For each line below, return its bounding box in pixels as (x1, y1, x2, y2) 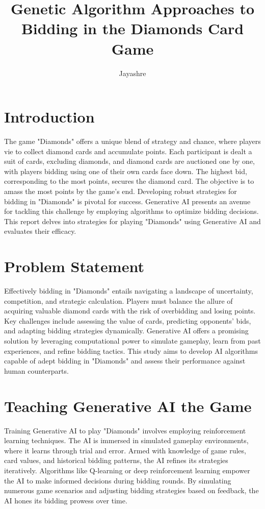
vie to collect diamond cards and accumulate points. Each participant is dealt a (4, 146, 252, 156)
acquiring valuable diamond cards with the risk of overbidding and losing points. (4, 305, 256, 316)
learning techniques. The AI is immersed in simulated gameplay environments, (4, 435, 249, 446)
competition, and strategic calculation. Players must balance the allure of (4, 295, 233, 306)
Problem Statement (4, 256, 144, 277)
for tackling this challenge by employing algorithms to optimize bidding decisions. (4, 206, 259, 216)
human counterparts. (4, 365, 69, 376)
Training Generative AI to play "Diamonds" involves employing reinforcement (4, 425, 246, 435)
